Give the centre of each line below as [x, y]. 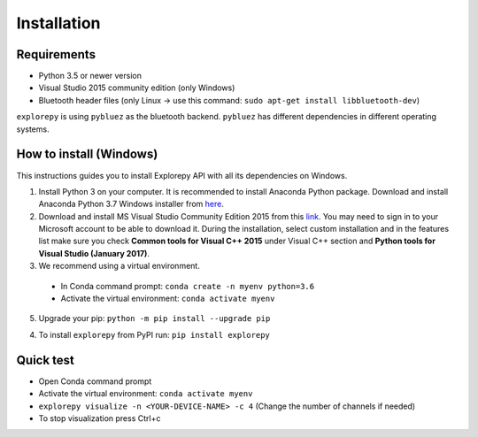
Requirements [56, 54]
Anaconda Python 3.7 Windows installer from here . [131, 204]
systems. [33, 129]
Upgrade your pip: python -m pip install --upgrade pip [154, 318]
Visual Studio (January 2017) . [94, 253]
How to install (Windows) [87, 154]
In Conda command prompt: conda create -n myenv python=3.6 [187, 286]
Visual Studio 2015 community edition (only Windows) [137, 88]
